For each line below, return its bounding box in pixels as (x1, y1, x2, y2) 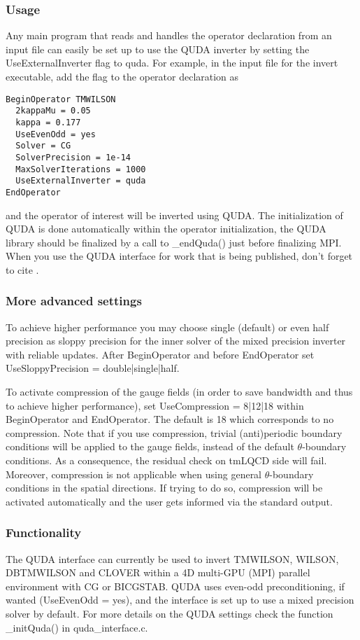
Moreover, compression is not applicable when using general (6, 466, 262, 481)
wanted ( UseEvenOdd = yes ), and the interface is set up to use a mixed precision (6, 592, 354, 607)
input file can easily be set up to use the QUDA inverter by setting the (6, 41, 310, 56)
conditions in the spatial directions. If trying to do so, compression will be (6, 480, 323, 495)
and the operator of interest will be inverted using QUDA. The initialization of (6, 207, 343, 222)
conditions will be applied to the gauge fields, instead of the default (6, 439, 294, 454)
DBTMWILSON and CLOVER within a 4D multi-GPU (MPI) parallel (6, 565, 310, 580)
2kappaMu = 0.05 (15, 106, 91, 116)
